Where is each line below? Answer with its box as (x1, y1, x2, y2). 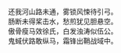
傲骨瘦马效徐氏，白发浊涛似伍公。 (8, 26, 118, 36)
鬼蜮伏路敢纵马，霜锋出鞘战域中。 (8, 37, 118, 45)
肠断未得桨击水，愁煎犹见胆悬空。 (8, 17, 118, 26)
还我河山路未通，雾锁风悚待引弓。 (8, 7, 118, 16)
